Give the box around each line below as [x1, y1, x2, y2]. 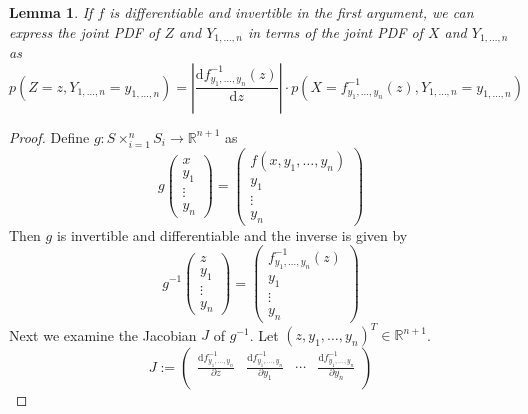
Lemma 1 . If [9, 2, 93, 22]
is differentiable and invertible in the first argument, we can [109, 2, 474, 22]
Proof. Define [9, 126, 90, 147]
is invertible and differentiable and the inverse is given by [56, 224, 408, 245]
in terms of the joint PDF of [247, 21, 423, 42]
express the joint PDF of [9, 21, 160, 42]
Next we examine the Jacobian [9, 324, 197, 345]
